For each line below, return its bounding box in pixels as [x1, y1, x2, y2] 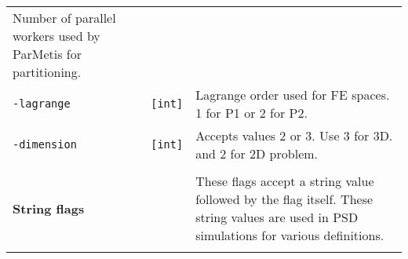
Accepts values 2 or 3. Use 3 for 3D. [195, 126, 393, 144]
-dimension [13, 138, 77, 151]
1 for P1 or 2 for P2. [195, 104, 308, 122]
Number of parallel [13, 9, 116, 27]
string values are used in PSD [195, 208, 359, 226]
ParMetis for [13, 45, 82, 63]
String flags [13, 199, 85, 217]
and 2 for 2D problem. [195, 144, 319, 162]
